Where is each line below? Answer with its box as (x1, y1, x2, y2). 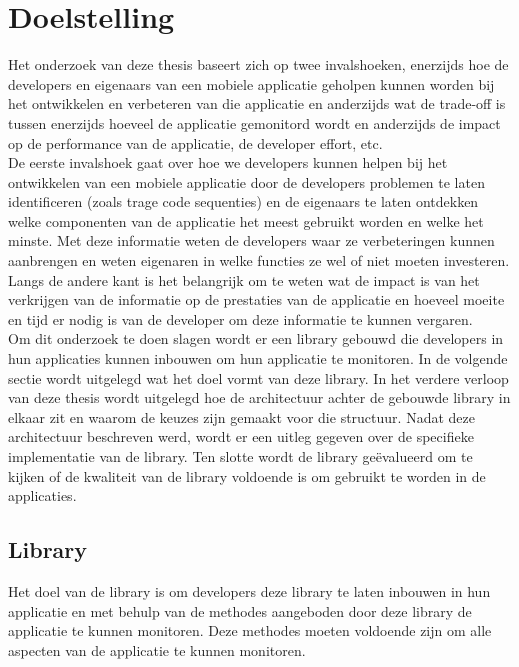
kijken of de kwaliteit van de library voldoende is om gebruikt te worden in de (8, 465, 486, 486)
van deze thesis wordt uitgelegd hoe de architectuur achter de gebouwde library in (8, 387, 511, 408)
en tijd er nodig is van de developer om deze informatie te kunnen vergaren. (8, 308, 473, 329)
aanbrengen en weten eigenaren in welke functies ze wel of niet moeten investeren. (8, 250, 510, 271)
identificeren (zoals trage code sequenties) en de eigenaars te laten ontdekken (8, 191, 479, 212)
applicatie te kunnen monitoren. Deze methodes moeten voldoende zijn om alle (8, 620, 492, 641)
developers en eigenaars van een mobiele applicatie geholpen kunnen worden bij (8, 73, 495, 94)
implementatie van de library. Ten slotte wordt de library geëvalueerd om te (8, 446, 473, 466)
